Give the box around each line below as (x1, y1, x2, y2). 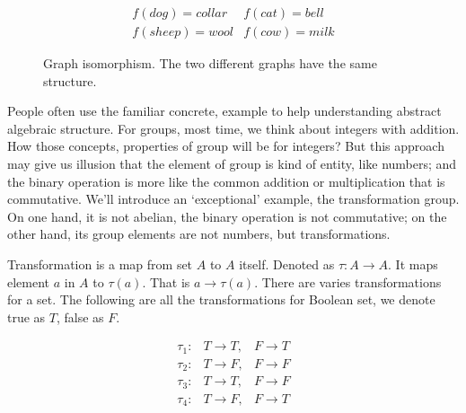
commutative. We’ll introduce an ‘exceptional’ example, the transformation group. (7, 189, 460, 208)
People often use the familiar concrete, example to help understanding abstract (7, 101, 442, 120)
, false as (56, 307, 104, 326)
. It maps (388, 255, 438, 273)
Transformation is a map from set (7, 255, 193, 273)
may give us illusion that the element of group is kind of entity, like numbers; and (7, 154, 457, 173)
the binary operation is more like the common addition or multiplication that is (7, 171, 445, 190)
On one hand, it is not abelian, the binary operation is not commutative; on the (7, 206, 447, 225)
